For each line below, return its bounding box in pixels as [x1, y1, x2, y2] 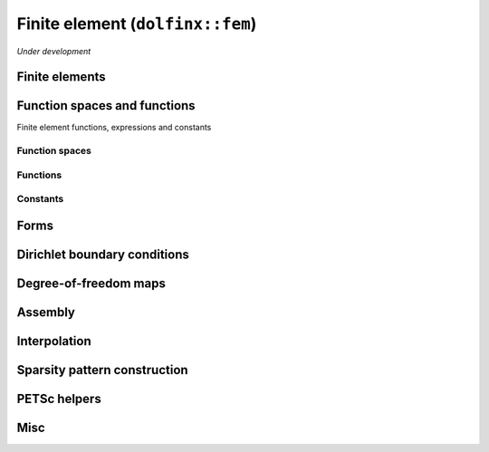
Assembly [16, 304, 76, 321]
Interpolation [16, 333, 92, 349]
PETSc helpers [16, 391, 101, 407]
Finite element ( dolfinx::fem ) [16, 14, 257, 34]
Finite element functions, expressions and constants [16, 122, 212, 133]
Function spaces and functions [16, 98, 196, 113]
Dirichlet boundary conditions [16, 246, 190, 262]
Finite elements [16, 69, 106, 85]
